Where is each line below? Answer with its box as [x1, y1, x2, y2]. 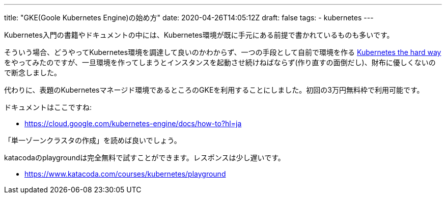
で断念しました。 [4, 68, 61, 77]
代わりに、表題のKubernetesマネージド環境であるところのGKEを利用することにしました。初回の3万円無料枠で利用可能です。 [4, 86, 424, 94]
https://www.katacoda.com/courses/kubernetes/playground [24, 169, 226, 178]
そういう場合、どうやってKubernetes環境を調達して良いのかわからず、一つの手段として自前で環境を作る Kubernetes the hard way [4, 48, 441, 56]
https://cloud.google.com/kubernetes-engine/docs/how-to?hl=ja [24, 119, 242, 128]
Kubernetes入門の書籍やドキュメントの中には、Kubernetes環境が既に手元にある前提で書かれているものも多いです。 [4, 31, 394, 39]
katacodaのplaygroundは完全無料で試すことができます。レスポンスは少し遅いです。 [4, 153, 285, 162]
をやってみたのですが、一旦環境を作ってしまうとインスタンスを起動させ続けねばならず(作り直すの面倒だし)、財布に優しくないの [4, 58, 436, 67]
